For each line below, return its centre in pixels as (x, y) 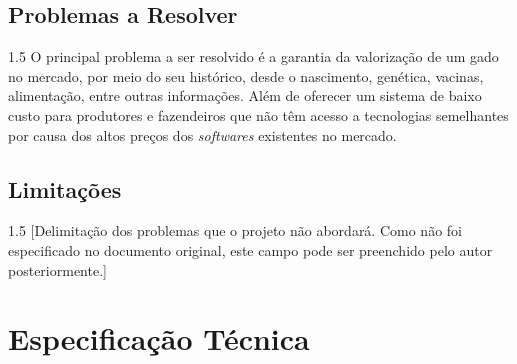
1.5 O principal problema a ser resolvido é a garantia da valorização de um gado (253, 56)
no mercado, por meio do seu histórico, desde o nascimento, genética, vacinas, (246, 75)
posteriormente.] (57, 269)
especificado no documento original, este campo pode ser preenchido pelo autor (250, 249)
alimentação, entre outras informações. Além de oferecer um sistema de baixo (245, 95)
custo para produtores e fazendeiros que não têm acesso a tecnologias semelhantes (258, 114)
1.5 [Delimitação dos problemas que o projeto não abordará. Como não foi (235, 230)
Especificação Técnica (159, 338)
